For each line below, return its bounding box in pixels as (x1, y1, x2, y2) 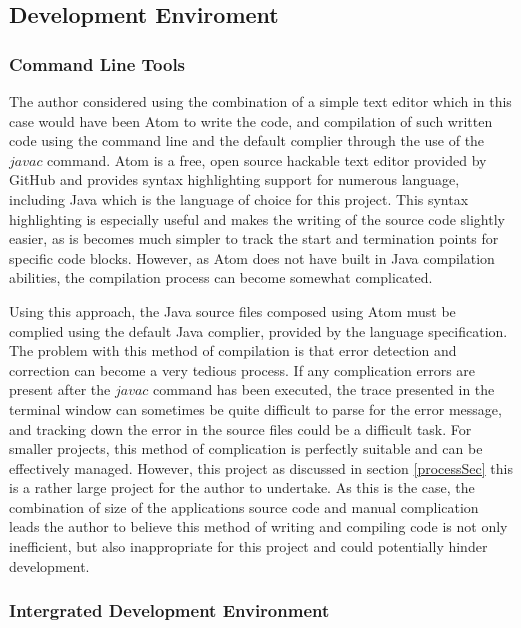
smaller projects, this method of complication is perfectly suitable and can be (9, 438, 483, 459)
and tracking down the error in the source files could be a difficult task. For (9, 418, 472, 439)
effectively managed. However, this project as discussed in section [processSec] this (9, 457, 513, 478)
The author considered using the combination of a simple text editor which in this (9, 91, 512, 111)
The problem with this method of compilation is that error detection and (9, 340, 457, 361)
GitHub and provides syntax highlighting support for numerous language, (9, 169, 460, 190)
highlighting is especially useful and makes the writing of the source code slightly (9, 208, 505, 229)
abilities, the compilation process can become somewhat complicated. (9, 267, 433, 288)
